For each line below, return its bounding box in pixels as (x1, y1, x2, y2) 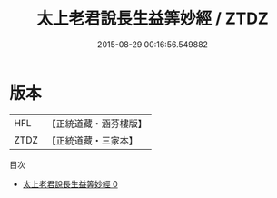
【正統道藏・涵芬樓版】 (46, 117, 148, 130)
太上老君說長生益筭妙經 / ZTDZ (35, 8, 270, 29)
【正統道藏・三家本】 (46, 134, 139, 146)
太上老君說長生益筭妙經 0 (22, 178, 118, 189)
